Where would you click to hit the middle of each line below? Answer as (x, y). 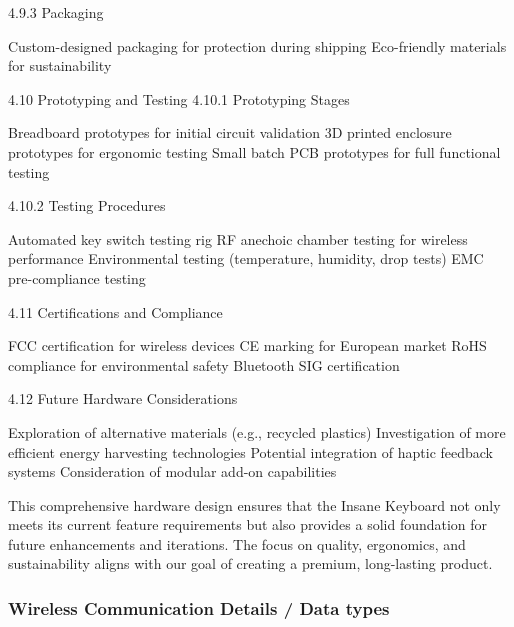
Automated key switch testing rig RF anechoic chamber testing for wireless (238, 238)
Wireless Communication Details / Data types (199, 607)
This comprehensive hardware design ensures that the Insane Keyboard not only (254, 504)
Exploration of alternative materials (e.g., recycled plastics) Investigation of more (257, 431)
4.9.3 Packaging (56, 12)
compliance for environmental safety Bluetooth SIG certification (204, 364)
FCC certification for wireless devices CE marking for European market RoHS (247, 345)
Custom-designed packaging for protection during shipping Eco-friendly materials (257, 45)
